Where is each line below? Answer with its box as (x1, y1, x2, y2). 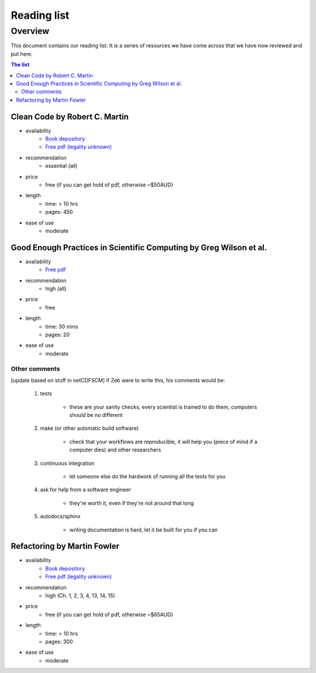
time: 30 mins (45, 323, 78, 330)
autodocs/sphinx (40, 513, 81, 520)
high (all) (45, 285, 67, 292)
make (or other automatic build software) (40, 424, 139, 432)
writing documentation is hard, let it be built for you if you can (69, 526, 218, 533)
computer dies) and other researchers (69, 446, 162, 453)
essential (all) (45, 163, 78, 170)
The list (11, 61, 30, 68)
